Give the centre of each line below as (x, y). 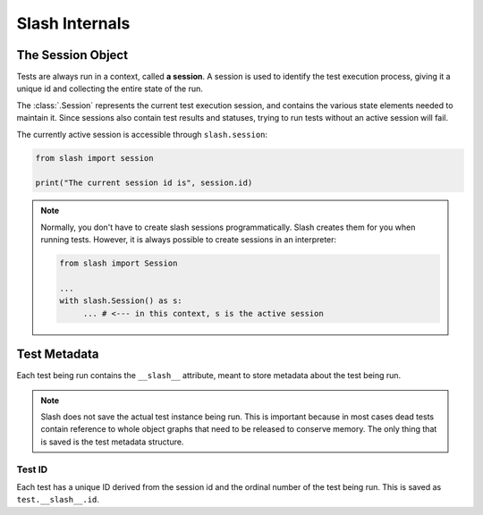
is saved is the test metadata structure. (112, 442)
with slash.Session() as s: (121, 301)
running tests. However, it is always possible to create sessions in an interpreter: (189, 240)
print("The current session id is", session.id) (144, 183)
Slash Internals (73, 23)
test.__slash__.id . (58, 500)
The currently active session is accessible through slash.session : (142, 134)
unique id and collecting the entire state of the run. (110, 89)
